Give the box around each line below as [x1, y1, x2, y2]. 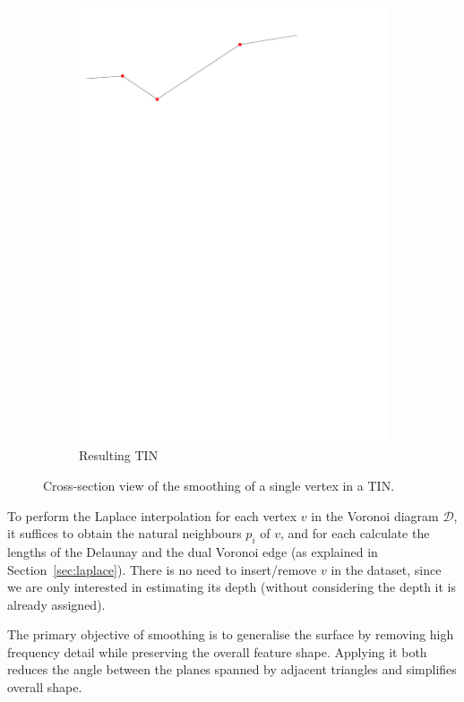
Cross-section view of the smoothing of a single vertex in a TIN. [43, 475, 395, 494]
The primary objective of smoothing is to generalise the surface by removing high [7, 625, 454, 644]
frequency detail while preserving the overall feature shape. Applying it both [7, 642, 427, 661]
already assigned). [7, 595, 106, 613]
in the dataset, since [331, 560, 442, 578]
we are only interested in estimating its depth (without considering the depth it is [7, 578, 457, 596]
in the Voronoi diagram [311, 506, 439, 525]
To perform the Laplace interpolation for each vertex [7, 506, 297, 525]
